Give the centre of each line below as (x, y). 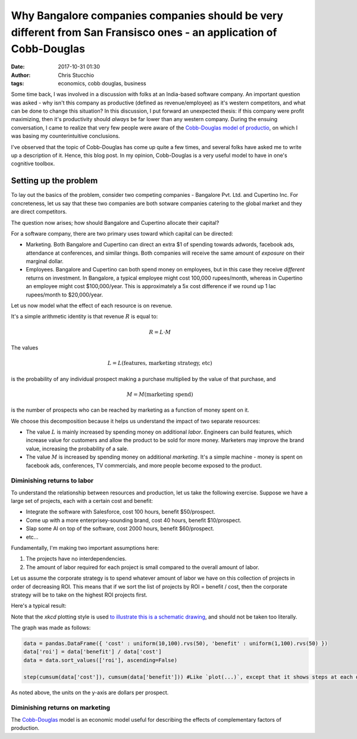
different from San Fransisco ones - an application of (144, 32)
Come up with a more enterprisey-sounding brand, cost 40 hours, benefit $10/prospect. (134, 520)
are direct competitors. (39, 212)
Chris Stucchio (76, 75)
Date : (18, 67)
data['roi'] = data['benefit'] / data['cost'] (93, 652)
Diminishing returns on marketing (60, 708)
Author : (21, 75)
